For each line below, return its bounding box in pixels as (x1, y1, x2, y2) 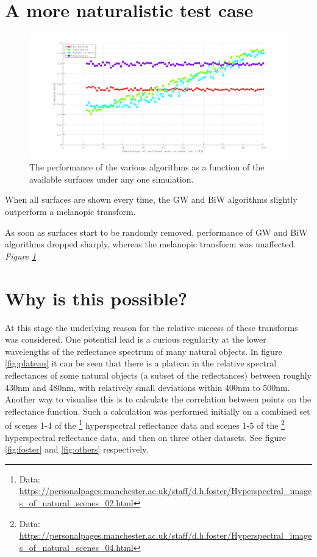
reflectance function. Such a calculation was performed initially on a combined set (5, 404, 310, 417)
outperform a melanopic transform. (5, 205, 136, 218)
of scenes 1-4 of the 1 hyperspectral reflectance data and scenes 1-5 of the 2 (5, 417, 285, 431)
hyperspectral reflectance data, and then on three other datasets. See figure (5, 431, 286, 443)
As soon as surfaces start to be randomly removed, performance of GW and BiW (5, 225, 308, 238)
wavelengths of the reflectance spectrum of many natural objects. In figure (5, 344, 282, 357)
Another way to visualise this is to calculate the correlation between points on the (5, 393, 312, 406)
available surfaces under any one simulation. (29, 172, 194, 185)
